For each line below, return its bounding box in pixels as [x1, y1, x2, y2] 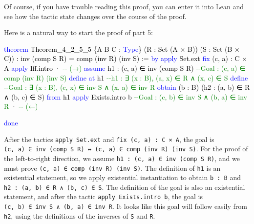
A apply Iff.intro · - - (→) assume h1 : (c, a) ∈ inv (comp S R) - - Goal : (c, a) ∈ [4, 62, 246, 73]
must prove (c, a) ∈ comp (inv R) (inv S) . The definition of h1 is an [4, 163, 221, 173]
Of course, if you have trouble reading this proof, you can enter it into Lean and [4, 1, 244, 11]
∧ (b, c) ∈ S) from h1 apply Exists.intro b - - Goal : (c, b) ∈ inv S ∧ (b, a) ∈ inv [4, 91, 247, 102]
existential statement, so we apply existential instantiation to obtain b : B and [4, 172, 241, 183]
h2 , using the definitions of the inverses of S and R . [4, 210, 155, 221]
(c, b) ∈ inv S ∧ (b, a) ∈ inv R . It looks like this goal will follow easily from [4, 201, 247, 211]
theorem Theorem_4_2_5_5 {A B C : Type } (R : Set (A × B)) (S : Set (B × [4, 43, 240, 54]
